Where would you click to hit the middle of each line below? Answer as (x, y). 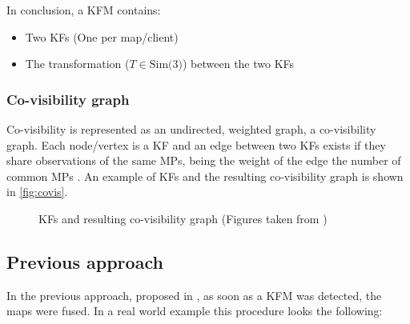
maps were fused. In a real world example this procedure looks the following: (195, 311)
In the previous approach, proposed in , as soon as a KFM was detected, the (194, 295)
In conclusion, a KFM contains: (84, 10)
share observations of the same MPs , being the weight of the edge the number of (204, 160)
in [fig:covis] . (37, 192)
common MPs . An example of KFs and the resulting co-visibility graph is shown (205, 176)
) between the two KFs (238, 64)
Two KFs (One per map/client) (102, 36)
